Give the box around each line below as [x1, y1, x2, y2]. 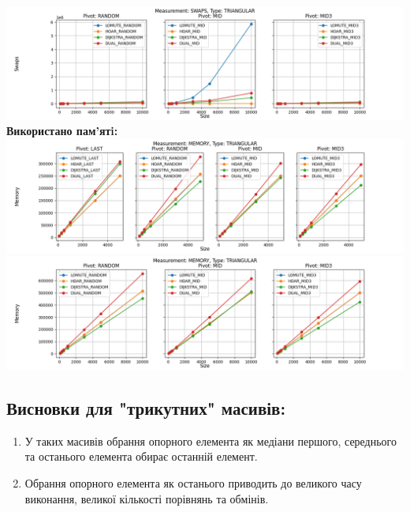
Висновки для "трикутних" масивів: [6, 395, 286, 420]
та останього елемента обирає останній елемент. [24, 448, 258, 465]
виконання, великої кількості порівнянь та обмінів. [24, 490, 269, 506]
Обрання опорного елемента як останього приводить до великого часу [24, 474, 362, 491]
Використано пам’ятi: [6, 122, 118, 139]
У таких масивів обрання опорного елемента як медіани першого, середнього [24, 432, 397, 449]
